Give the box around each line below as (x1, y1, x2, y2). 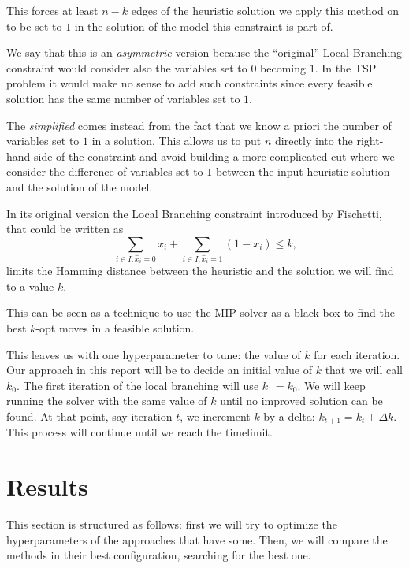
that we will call (325, 362, 403, 378)
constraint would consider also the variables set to (6, 59, 247, 76)
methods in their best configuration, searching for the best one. (6, 547, 311, 563)
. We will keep (297, 377, 366, 393)
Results (6, 470, 88, 503)
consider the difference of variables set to (6, 163, 203, 180)
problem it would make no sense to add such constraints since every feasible (6, 75, 373, 91)
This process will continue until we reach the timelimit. (6, 424, 273, 440)
